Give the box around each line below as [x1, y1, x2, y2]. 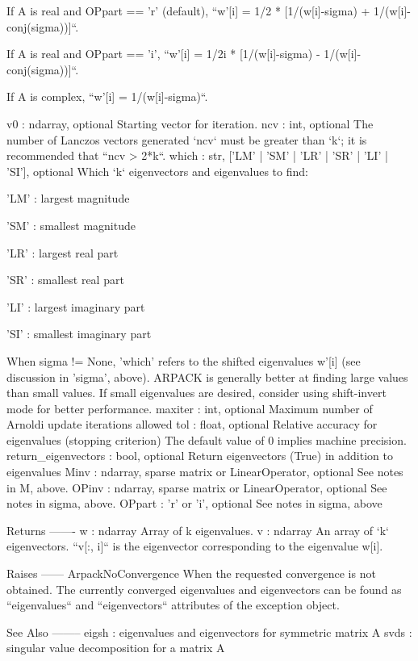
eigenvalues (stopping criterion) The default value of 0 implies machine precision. [6, 431, 407, 448]
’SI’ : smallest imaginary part [6, 325, 152, 342]
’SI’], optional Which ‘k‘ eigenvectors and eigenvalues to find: [6, 162, 308, 179]
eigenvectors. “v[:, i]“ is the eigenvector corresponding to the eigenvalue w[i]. [6, 538, 383, 554]
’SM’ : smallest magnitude [6, 216, 136, 233]
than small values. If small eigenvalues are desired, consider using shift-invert [6, 384, 387, 401]
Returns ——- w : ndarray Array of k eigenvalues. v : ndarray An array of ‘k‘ [6, 521, 389, 538]
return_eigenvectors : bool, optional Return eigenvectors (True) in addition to [6, 447, 393, 464]
